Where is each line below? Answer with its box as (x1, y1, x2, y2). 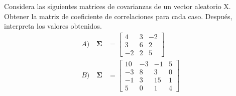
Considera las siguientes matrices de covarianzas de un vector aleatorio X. (4, 1, 231, 11)
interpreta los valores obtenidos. (4, 21, 102, 31)
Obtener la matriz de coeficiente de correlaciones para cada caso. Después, (4, 11, 232, 21)
